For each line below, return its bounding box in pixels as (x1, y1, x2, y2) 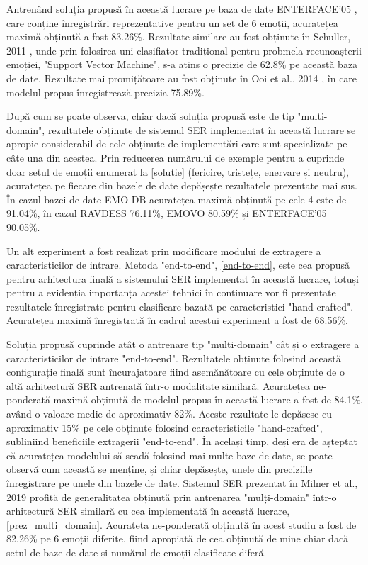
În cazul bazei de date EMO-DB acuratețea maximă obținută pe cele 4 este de (6, 191, 347, 206)
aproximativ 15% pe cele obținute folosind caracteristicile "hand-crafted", (6, 420, 323, 435)
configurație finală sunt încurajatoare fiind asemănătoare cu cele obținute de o (6, 364, 345, 379)
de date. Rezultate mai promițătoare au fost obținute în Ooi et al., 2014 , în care (6, 70, 357, 85)
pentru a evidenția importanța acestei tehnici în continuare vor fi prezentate (6, 285, 336, 300)
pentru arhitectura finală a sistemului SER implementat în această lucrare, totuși (6, 271, 359, 286)
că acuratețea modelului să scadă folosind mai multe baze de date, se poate (6, 447, 333, 462)
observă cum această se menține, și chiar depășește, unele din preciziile (6, 461, 313, 476)
